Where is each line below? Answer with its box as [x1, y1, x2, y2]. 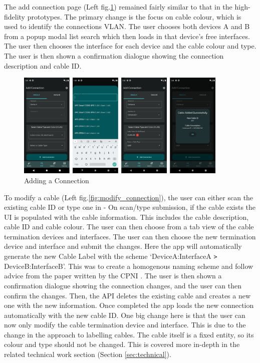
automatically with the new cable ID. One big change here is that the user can [4, 309, 245, 320]
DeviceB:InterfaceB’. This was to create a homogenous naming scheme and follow [4, 260, 253, 271]
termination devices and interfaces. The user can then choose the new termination [4, 231, 256, 241]
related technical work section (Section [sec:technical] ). [4, 349, 171, 359]
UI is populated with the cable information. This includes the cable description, [4, 211, 249, 222]
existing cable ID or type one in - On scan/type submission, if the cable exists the [4, 202, 256, 212]
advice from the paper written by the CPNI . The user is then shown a [4, 270, 222, 281]
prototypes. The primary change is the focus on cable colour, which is [27, 11, 241, 22]
